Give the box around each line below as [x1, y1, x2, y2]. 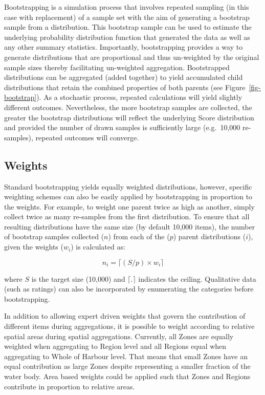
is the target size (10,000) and [31, 273, 125, 284]
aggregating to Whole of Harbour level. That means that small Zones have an [4, 350, 248, 361]
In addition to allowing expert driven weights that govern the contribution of [4, 310, 246, 321]
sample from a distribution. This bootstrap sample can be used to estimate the [4, 22, 252, 32]
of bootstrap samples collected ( [4, 231, 104, 242]
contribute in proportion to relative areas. [4, 381, 135, 391]
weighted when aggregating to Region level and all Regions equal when [4, 341, 227, 351]
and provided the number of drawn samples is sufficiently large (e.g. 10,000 [4, 122, 240, 133]
